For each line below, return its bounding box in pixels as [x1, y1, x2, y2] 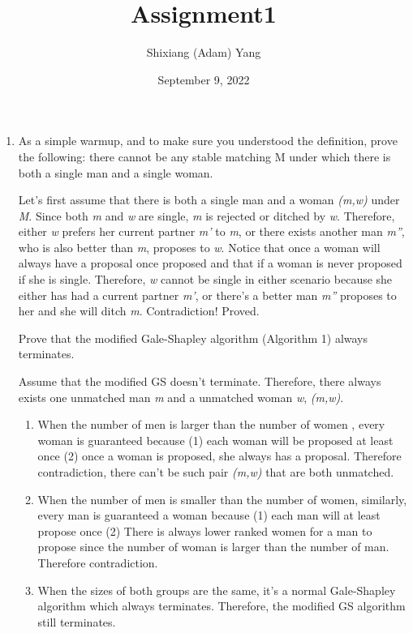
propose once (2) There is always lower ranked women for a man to [37, 522, 372, 539]
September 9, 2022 [157, 71, 250, 88]
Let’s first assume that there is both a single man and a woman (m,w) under [18, 191, 400, 208]
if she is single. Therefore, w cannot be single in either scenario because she [18, 271, 393, 288]
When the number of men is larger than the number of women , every [37, 416, 385, 433]
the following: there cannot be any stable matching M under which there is [18, 148, 391, 165]
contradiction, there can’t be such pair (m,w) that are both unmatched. [37, 464, 394, 480]
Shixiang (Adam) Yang [146, 44, 261, 61]
